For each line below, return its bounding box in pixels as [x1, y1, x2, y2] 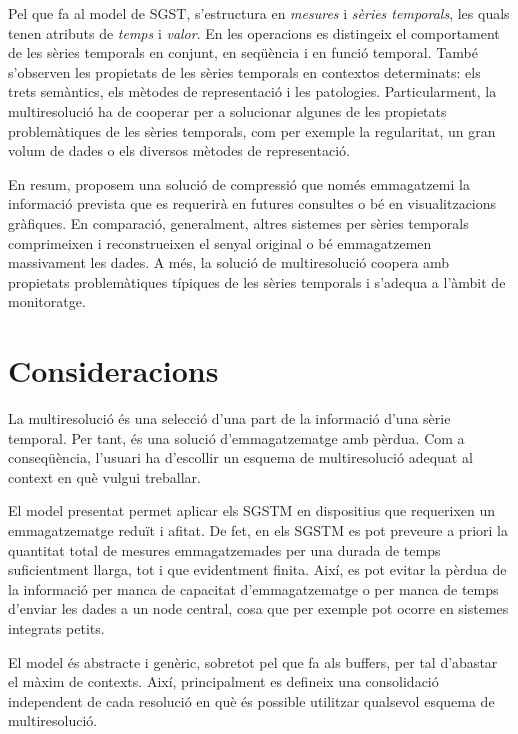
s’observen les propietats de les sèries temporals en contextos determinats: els [8, 61, 481, 82]
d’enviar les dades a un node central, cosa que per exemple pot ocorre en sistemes [8, 598, 509, 619]
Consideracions [8, 350, 219, 391]
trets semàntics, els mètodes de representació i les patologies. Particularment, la [8, 81, 497, 102]
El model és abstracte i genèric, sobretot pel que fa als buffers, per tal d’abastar [8, 651, 498, 672]
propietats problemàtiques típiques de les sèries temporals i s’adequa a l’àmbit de [8, 271, 506, 292]
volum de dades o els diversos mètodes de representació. [8, 140, 350, 161]
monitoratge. [8, 291, 86, 312]
